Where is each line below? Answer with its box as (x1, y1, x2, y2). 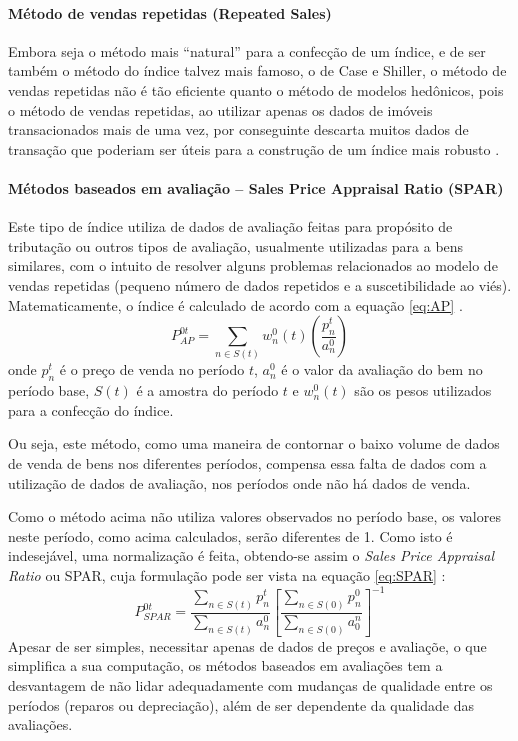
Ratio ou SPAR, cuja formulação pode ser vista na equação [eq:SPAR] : (8, 565, 446, 585)
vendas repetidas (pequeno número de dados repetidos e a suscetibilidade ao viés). (8, 274, 512, 295)
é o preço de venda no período (59, 359, 245, 380)
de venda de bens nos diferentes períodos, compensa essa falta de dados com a (8, 453, 487, 474)
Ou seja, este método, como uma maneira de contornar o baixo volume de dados (8, 433, 500, 454)
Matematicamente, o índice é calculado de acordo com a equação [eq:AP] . (8, 294, 463, 315)
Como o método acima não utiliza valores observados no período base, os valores (8, 506, 501, 527)
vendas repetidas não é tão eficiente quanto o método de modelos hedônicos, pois (8, 79, 504, 100)
